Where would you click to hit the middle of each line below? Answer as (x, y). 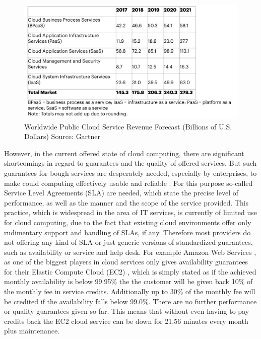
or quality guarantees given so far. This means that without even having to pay (127, 311)
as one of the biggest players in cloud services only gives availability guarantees (126, 262)
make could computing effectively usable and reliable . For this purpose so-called (128, 183)
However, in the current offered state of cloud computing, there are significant (124, 153)
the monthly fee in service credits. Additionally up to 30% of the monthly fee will (130, 291)
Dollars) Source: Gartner (62, 136)
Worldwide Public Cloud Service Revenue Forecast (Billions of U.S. (128, 126)
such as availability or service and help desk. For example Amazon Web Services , (130, 252)
